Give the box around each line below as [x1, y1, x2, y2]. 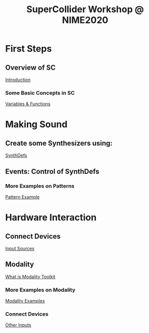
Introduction [5, 77, 31, 82]
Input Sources [5, 245, 34, 251]
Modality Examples [5, 298, 45, 304]
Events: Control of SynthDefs [5, 167, 100, 176]
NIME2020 [62, 14, 108, 26]
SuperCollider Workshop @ [26, 4, 144, 15]
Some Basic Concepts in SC [5, 89, 75, 96]
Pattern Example [5, 194, 40, 200]
